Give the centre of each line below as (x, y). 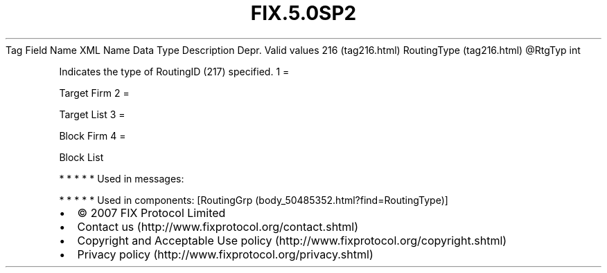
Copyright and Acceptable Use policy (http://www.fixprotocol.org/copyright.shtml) (292, 240)
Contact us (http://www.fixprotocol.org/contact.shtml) (218, 226)
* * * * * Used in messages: (122, 178)
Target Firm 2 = (94, 93)
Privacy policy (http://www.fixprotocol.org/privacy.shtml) (225, 254)
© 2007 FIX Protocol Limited (151, 213)
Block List (81, 157)
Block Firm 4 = (93, 135)
